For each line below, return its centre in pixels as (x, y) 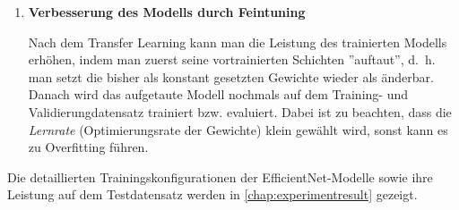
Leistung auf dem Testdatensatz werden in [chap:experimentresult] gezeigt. (212, 194)
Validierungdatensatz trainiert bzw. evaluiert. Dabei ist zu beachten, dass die (240, 111)
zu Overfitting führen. (88, 147)
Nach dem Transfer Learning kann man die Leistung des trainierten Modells (238, 42)
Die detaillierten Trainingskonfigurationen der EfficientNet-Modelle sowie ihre (220, 176)
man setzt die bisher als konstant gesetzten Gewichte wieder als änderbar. (231, 76)
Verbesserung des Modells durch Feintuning (167, 12)
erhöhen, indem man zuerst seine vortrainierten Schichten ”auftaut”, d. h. (232, 59)
